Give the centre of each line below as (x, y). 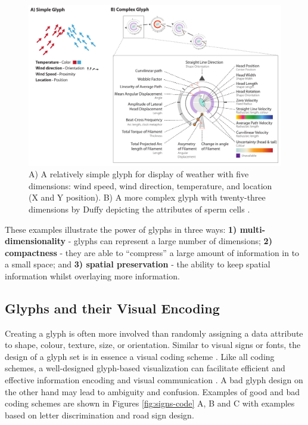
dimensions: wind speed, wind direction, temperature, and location (150, 185)
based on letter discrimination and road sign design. (99, 415)
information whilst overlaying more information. (92, 275)
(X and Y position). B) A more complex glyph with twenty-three (147, 197)
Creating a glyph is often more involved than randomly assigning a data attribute (154, 333)
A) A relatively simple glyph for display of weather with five (139, 174)
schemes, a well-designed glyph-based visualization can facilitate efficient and (145, 368)
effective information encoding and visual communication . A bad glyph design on (154, 380)
